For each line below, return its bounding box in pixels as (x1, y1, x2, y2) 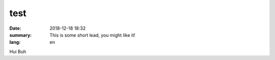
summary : (9, 32, 32, 38)
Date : (9, 25, 21, 31)
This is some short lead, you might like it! (49, 32, 135, 38)
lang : (9, 39, 21, 45)
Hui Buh (9, 48, 26, 54)
